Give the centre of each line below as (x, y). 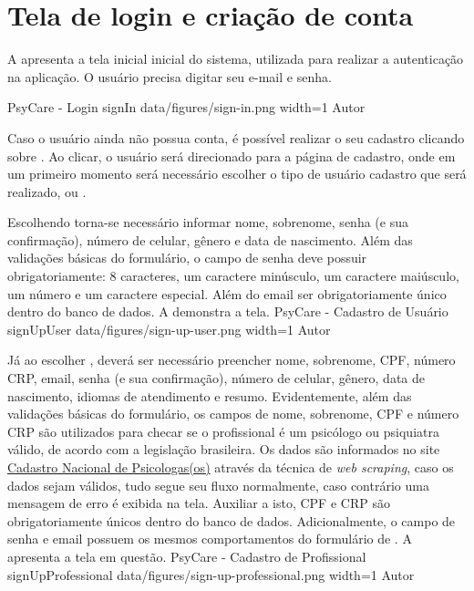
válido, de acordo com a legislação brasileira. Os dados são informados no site (224, 449)
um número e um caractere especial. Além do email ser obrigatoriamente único (227, 293)
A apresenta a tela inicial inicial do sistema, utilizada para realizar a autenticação (236, 59)
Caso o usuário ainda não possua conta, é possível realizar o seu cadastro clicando (236, 137)
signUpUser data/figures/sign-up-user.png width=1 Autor (169, 329)
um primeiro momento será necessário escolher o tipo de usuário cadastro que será (237, 174)
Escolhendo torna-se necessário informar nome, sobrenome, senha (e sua (208, 222)
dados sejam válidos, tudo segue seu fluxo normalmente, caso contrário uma (218, 485)
